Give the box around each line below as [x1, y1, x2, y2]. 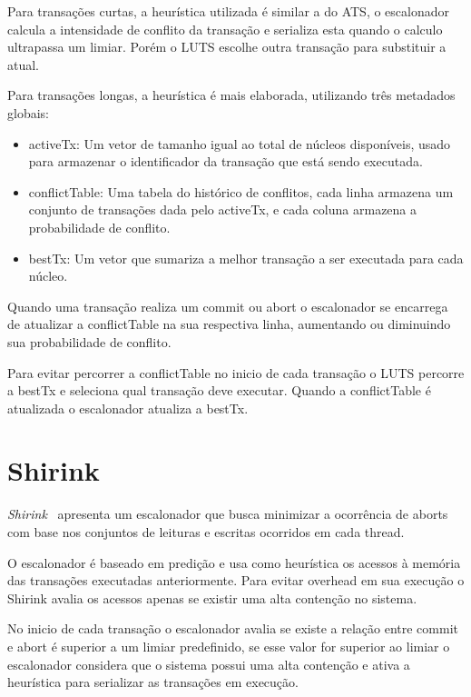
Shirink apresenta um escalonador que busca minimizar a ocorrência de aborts [7, 504, 448, 523]
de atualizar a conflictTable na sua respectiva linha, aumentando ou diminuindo [7, 314, 451, 334]
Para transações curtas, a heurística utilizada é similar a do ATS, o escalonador [7, 2, 449, 20]
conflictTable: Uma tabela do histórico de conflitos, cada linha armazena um [28, 182, 454, 201]
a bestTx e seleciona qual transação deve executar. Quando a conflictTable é [7, 381, 431, 400]
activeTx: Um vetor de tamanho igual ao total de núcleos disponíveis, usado [28, 134, 451, 153]
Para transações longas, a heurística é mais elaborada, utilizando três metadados [7, 85, 456, 105]
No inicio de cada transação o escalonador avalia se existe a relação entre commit [7, 619, 458, 638]
